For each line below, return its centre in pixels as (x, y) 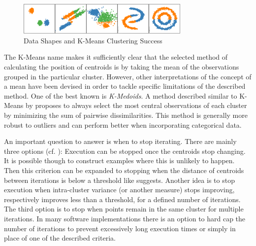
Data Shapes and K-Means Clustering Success (93, 40)
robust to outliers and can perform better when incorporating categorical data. (123, 124)
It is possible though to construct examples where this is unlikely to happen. (119, 160)
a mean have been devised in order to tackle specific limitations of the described (125, 86)
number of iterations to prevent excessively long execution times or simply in (120, 228)
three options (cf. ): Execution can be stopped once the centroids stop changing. (125, 151)
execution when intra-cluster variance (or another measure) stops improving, (119, 190)
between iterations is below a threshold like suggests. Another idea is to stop (119, 180)
